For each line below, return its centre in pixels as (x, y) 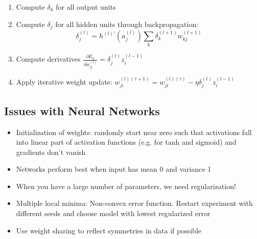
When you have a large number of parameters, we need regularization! (126, 186)
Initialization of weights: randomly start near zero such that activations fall (134, 132)
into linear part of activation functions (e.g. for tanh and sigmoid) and (126, 142)
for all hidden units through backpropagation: (127, 24)
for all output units (86, 7)
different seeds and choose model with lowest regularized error (113, 213)
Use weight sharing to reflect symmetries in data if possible (109, 230)
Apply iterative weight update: (64, 81)
